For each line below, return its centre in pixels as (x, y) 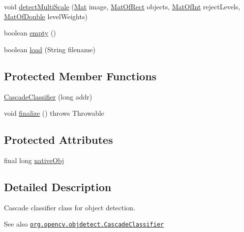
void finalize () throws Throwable (54, 113)
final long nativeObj (34, 160)
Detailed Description (58, 186)
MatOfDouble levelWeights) (46, 16)
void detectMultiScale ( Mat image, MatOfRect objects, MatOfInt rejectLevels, (122, 6)
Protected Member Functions (80, 76)
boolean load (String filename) (50, 49)
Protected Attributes (59, 140)
